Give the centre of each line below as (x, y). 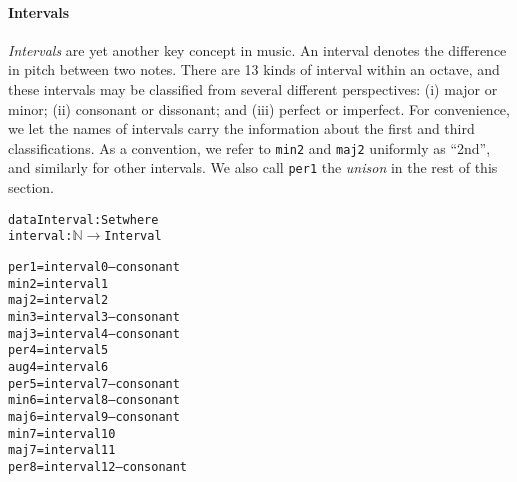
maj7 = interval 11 (62, 450)
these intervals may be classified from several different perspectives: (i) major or (253, 88)
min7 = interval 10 (62, 433)
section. (31, 187)
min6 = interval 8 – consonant (94, 400)
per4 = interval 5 (58, 350)
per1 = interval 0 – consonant (94, 266)
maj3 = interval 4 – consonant (94, 333)
